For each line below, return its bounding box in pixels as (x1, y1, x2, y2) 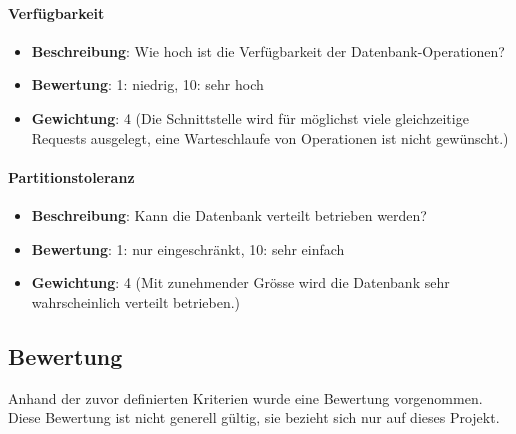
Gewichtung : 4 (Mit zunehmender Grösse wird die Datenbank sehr (31, 272, 450, 293)
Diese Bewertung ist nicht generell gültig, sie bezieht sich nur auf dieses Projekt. (8, 407, 500, 428)
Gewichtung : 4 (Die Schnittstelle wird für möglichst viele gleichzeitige (31, 107, 469, 128)
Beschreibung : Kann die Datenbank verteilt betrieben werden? (31, 204, 427, 225)
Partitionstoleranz (8, 166, 135, 187)
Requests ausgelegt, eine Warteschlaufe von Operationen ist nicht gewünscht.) (31, 127, 509, 148)
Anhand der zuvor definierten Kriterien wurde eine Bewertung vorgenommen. (8, 387, 483, 408)
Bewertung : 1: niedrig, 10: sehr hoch (31, 74, 264, 95)
